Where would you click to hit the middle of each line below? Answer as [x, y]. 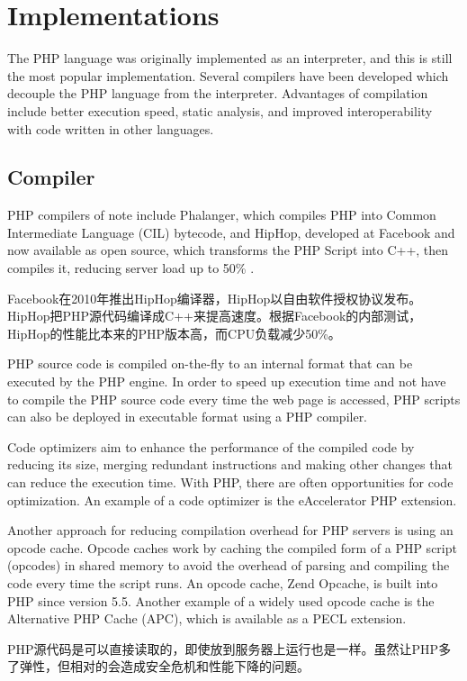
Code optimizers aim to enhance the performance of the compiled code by [211, 446]
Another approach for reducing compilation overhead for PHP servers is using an [230, 530]
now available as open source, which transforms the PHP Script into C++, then [228, 250]
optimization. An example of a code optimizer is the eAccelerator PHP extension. [232, 499]
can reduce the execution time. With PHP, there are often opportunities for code [230, 482]
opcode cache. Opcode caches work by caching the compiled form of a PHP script [232, 547]
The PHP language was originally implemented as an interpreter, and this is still [230, 58]
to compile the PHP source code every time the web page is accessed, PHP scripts [234, 399]
